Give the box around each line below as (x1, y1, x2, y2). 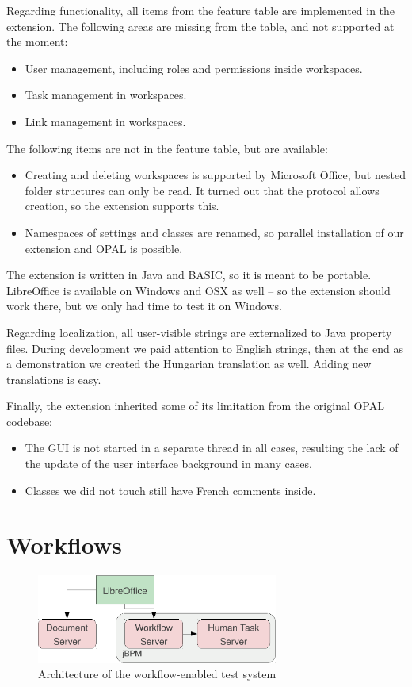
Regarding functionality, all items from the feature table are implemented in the (6, 2, 395, 18)
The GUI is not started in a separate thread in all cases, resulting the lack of (25, 439, 399, 456)
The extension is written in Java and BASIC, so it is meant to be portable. (6, 267, 372, 283)
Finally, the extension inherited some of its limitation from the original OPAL (6, 397, 384, 414)
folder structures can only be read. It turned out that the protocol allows (25, 182, 380, 198)
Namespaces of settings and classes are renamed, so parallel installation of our (25, 224, 404, 240)
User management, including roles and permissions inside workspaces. (25, 59, 363, 76)
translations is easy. (6, 370, 101, 387)
